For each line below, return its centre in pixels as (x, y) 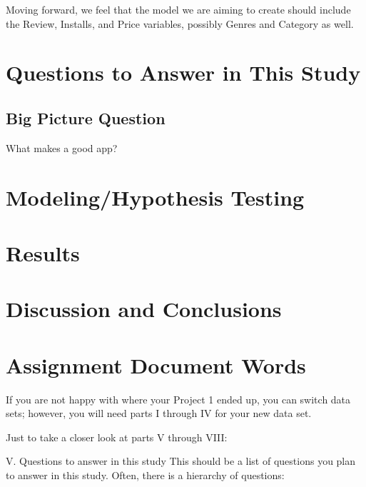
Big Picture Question (86, 117)
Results (43, 252)
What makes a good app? (62, 147)
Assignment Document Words (156, 365)
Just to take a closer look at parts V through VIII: (117, 437)
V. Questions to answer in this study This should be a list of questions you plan (181, 461)
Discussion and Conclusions (144, 309)
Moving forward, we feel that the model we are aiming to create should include (178, 9)
